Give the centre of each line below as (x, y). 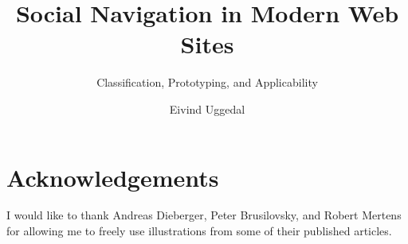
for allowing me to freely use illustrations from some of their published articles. (199, 231)
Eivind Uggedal (207, 108)
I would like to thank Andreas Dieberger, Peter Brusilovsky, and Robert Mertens (204, 215)
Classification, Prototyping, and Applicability (207, 82)
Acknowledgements (113, 177)
